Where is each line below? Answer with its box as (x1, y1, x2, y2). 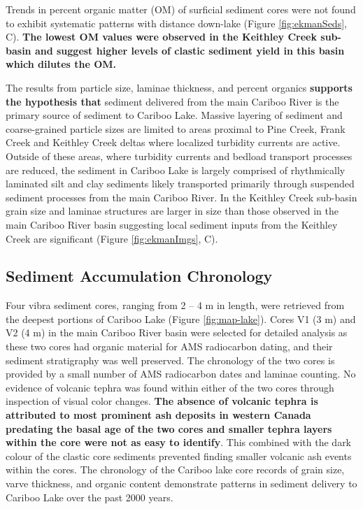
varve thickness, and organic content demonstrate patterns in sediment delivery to (6, 476, 357, 491)
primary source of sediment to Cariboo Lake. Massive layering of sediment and (6, 108, 343, 122)
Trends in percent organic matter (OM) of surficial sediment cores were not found (6, 2, 356, 16)
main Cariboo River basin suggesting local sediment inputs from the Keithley (6, 217, 338, 231)
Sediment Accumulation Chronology (6, 265, 273, 287)
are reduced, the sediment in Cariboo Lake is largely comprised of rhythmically (6, 162, 346, 177)
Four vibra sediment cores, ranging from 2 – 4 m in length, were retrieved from (6, 298, 345, 313)
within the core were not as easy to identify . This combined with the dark (6, 435, 352, 450)
